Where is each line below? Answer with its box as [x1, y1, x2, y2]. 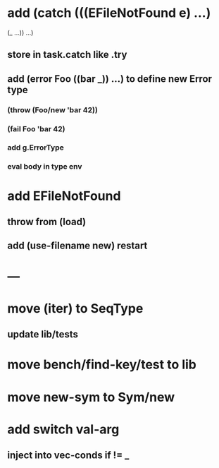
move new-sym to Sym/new [7, 389, 175, 405]
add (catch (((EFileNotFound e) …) [7, 5, 211, 21]
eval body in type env [7, 162, 82, 172]
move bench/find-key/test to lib [7, 356, 197, 373]
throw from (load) [7, 215, 87, 227]
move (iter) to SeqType [7, 300, 144, 316]
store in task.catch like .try [7, 49, 127, 61]
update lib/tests [7, 328, 79, 340]
